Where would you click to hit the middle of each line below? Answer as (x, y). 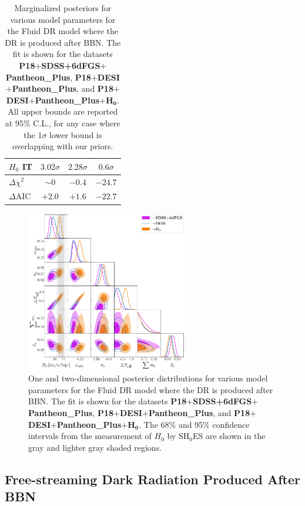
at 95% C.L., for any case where (63, 123)
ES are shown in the (229, 436)
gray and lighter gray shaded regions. (95, 447)
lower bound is (76, 134)
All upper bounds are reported (63, 111)
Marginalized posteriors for (63, 8)
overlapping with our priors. (63, 146)
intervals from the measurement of (90, 436)
